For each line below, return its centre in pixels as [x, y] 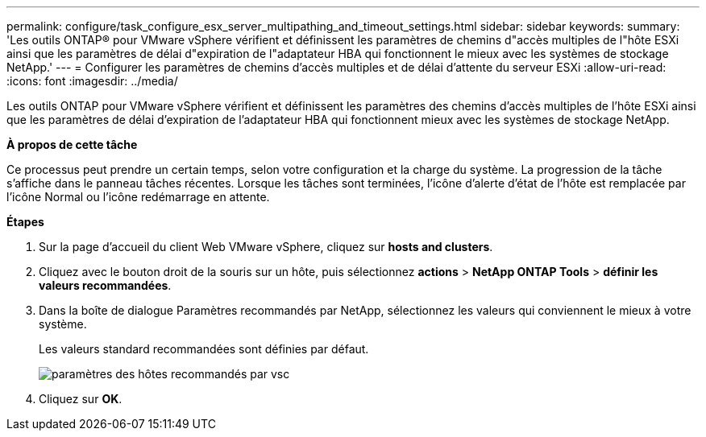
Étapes [25, 222]
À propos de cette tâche [72, 144]
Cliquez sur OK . [81, 399]
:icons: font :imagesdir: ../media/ [92, 81]
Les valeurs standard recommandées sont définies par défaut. [204, 349]
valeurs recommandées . [105, 285]
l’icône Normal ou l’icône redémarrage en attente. [138, 197]
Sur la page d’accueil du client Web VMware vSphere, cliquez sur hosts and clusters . [266, 247]
